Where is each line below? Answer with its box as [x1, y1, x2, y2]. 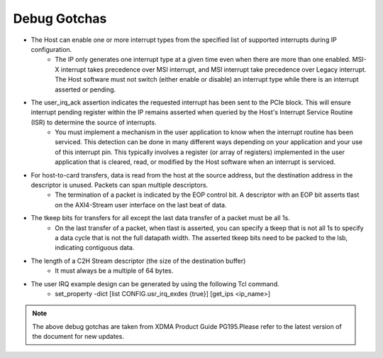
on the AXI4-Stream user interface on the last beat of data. [55, 200, 227, 209]
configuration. [30, 45, 72, 53]
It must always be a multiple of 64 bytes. [55, 266, 174, 275]
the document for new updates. [32, 332, 124, 341]
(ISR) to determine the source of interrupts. [30, 118, 157, 126]
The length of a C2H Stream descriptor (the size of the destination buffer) [30, 256, 246, 265]
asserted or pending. [55, 85, 116, 94]
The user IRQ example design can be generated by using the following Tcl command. [30, 279, 279, 288]
